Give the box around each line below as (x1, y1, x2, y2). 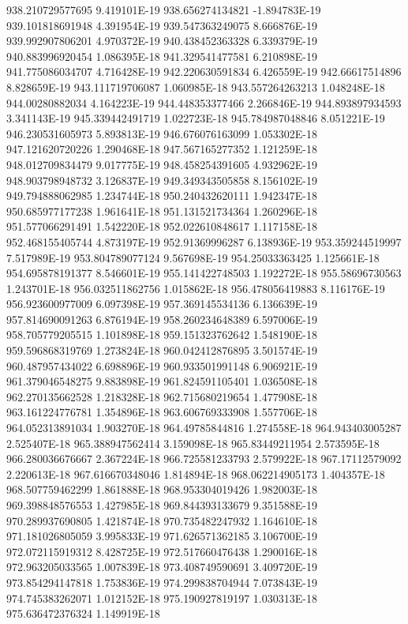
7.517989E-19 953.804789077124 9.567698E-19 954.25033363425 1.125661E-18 (6, 249, 380, 265)
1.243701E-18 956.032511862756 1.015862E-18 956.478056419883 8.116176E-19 (6, 280, 385, 296)
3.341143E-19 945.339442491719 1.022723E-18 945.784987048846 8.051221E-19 (6, 110, 385, 126)
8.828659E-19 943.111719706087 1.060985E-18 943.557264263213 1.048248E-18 (6, 78, 385, 95)
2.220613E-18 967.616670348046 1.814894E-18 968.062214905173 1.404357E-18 (6, 465, 385, 482)
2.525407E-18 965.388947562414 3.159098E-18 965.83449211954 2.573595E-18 (6, 434, 380, 451)
